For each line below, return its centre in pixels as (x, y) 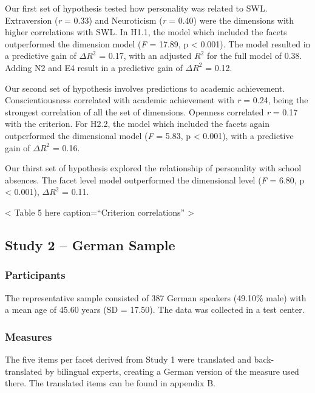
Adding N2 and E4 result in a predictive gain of (94, 67)
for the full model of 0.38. (255, 56)
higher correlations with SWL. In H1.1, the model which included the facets (146, 32)
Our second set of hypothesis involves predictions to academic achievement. (145, 88)
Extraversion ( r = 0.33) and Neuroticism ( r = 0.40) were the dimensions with (150, 20)
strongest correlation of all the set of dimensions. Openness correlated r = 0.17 (151, 111)
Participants (35, 275)
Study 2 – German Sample (90, 244)
